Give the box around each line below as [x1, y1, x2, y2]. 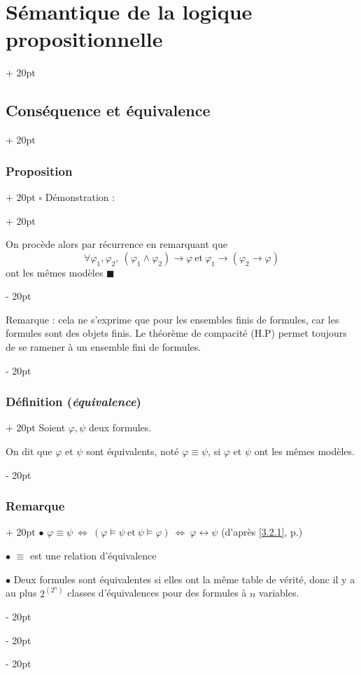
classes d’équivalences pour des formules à [67, 585, 247, 600]
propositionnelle [6, 25, 163, 53]
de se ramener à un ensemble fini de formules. [6, 340, 201, 354]
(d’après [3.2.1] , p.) [221, 524, 303, 539]
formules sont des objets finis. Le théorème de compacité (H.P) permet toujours [6, 326, 347, 340]
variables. [259, 585, 299, 600]
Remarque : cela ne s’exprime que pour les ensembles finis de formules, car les [6, 312, 339, 326]
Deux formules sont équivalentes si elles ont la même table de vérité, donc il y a [13, 571, 355, 586]
